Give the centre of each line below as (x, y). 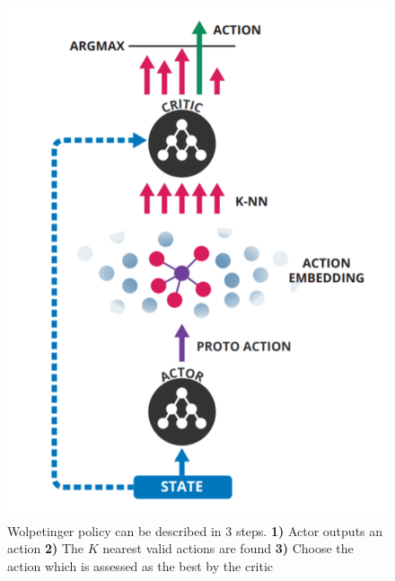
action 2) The (46, 548)
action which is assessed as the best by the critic (140, 565)
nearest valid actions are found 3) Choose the (228, 548)
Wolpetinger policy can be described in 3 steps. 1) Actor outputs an (195, 530)
